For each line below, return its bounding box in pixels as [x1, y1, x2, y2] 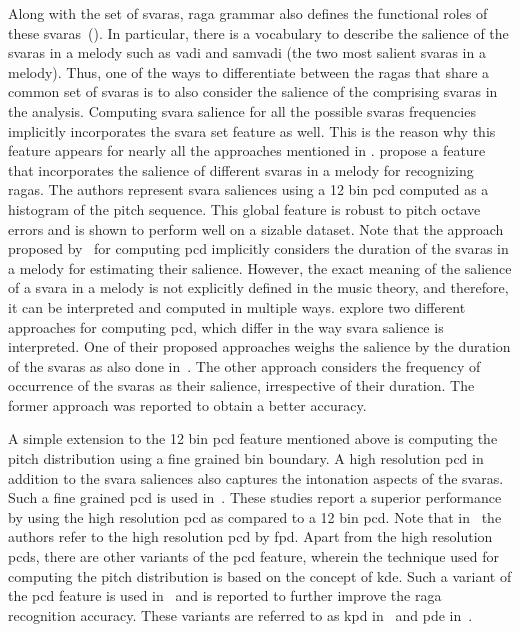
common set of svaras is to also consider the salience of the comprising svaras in [8, 81, 498, 102]
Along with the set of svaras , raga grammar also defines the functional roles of [8, 3, 488, 23]
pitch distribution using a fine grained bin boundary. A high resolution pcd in [8, 448, 484, 469]
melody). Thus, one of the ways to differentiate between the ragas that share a [8, 61, 490, 82]
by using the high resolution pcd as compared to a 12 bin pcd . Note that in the [8, 506, 502, 527]
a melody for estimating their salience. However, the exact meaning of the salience [8, 257, 512, 278]
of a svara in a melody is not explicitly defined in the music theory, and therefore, [8, 277, 509, 298]
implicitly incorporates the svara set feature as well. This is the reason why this [8, 120, 496, 141]
